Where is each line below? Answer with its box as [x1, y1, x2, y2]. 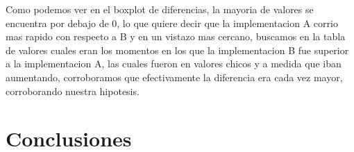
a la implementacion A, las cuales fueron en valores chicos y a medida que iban [6, 56, 342, 71]
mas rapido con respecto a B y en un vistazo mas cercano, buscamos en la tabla [6, 29, 346, 44]
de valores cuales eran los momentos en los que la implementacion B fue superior [6, 42, 349, 57]
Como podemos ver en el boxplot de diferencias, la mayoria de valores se [6, 2, 314, 16]
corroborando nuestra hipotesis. [6, 83, 140, 98]
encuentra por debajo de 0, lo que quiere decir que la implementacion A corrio [6, 15, 338, 30]
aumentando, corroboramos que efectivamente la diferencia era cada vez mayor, [6, 69, 343, 84]
